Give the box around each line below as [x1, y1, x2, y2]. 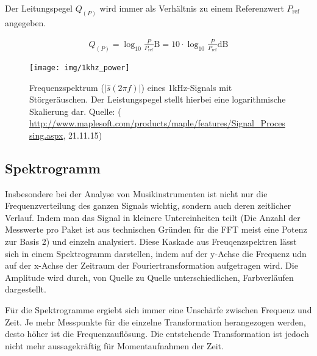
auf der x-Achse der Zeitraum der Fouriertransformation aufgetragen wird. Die [5, 259, 298, 272]
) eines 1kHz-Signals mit [141, 81, 232, 93]
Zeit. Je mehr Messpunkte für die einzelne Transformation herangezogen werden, [5, 315, 306, 328]
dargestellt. [5, 283, 46, 296]
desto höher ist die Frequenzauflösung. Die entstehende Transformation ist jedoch [5, 327, 309, 340]
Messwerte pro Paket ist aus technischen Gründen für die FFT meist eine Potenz [5, 223, 307, 236]
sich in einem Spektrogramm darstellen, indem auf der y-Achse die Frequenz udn [5, 247, 307, 260]
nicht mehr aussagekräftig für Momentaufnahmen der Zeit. [5, 339, 224, 352]
